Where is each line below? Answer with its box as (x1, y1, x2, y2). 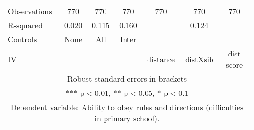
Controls (8, 34, 37, 45)
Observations (8, 5, 52, 17)
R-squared (8, 19, 43, 31)
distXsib (185, 53, 213, 65)
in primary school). (94, 112, 160, 124)
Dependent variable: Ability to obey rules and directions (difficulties (10, 101, 244, 112)
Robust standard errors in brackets (67, 73, 187, 84)
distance (147, 53, 175, 65)
